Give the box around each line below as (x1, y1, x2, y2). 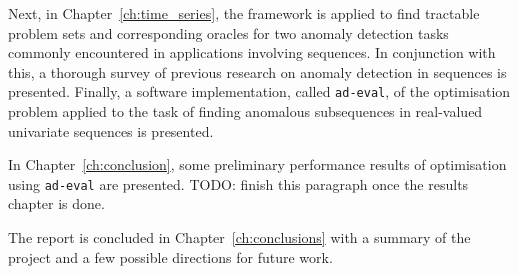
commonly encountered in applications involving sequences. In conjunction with (8, 42, 496, 63)
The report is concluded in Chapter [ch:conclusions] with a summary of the (8, 227, 471, 248)
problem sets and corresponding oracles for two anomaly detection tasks (8, 22, 449, 43)
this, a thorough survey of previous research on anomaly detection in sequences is (8, 61, 507, 82)
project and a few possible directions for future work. (8, 246, 333, 267)
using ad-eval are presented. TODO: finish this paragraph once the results (8, 173, 469, 194)
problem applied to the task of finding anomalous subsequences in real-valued (8, 101, 483, 122)
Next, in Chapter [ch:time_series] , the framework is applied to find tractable (8, 3, 480, 23)
